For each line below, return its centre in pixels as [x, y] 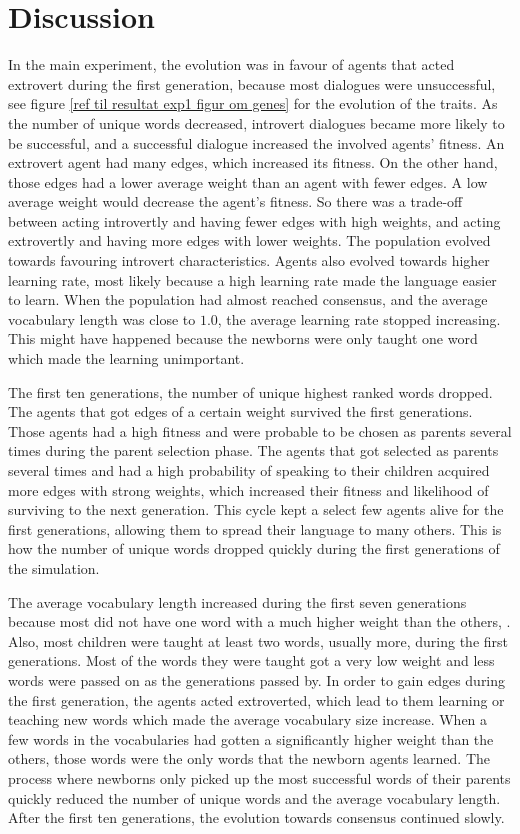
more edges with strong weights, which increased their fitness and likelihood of [248, 489]
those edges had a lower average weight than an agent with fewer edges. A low [248, 181]
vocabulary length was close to [102, 318]
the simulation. [54, 567]
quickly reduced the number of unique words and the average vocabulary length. [254, 797]
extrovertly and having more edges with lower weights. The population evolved [249, 240]
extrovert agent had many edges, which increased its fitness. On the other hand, [253, 162]
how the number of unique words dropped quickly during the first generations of [254, 548]
